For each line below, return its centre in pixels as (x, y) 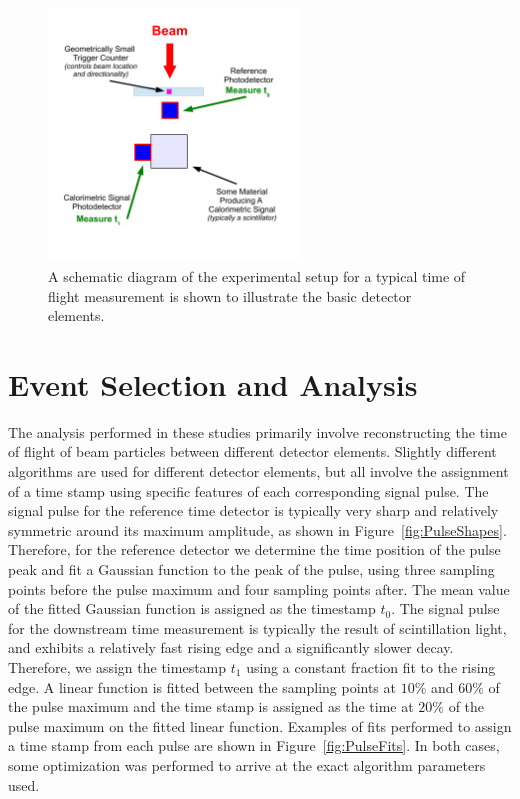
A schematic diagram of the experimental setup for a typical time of (257, 275)
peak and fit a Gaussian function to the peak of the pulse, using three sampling (251, 569)
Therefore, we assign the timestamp (117, 667)
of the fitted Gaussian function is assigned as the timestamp (192, 608)
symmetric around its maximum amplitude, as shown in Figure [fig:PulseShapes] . (257, 529)
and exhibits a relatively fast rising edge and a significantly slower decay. (231, 647)
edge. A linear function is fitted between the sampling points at (202, 686)
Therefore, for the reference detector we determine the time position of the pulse (254, 549)
